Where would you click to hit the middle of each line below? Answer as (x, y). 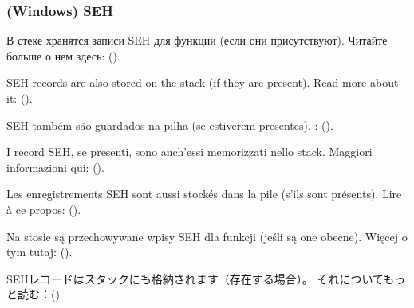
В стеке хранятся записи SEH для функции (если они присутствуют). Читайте (197, 40)
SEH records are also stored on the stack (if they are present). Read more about (203, 82)
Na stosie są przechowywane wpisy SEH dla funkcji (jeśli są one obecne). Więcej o (207, 236)
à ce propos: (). (44, 209)
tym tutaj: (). (39, 252)
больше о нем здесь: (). (63, 55)
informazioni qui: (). (55, 167)
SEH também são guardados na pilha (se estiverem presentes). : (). (170, 125)
